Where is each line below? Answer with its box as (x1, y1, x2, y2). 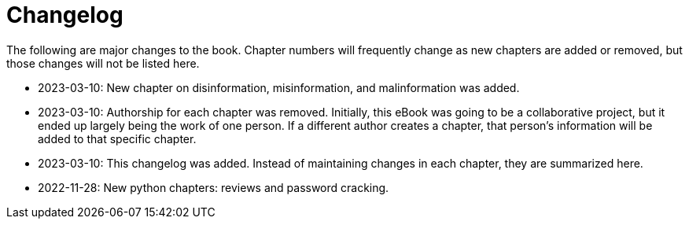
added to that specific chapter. (38, 131, 197, 146)
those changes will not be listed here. (6, 56, 200, 70)
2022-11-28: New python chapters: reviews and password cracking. (38, 180, 389, 194)
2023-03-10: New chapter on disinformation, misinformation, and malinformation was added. (38, 80, 520, 94)
